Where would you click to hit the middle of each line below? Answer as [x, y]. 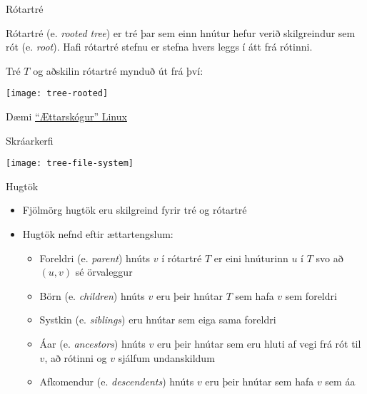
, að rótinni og [76, 357]
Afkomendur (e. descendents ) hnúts [117, 382]
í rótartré [182, 258]
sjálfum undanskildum [166, 357]
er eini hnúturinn [251, 258]
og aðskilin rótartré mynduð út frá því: [118, 70]
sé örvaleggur [104, 272]
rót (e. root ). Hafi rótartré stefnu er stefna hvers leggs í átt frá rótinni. [159, 47]
